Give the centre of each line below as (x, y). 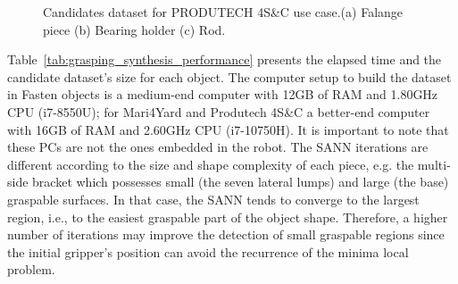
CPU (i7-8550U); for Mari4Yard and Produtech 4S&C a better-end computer (219, 111)
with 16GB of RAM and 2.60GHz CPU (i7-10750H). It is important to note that (228, 129)
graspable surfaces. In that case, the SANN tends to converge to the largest (213, 199)
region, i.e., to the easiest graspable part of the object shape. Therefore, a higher (228, 217)
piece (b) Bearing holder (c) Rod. (134, 29)
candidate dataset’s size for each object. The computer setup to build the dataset (229, 76)
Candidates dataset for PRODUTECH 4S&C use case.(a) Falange (223, 12)
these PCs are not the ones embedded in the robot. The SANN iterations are (218, 147)
